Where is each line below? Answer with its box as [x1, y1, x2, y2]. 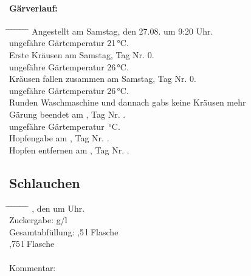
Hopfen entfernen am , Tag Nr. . [9, 143, 129, 156]
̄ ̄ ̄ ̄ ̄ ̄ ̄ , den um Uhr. [9, 201, 85, 214]
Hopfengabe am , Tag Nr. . [9, 132, 109, 144]
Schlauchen [9, 173, 80, 192]
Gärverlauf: [9, 1, 58, 14]
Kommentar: [9, 261, 56, 274]
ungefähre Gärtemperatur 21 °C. [9, 36, 129, 49]
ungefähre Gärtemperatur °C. [9, 119, 120, 132]
